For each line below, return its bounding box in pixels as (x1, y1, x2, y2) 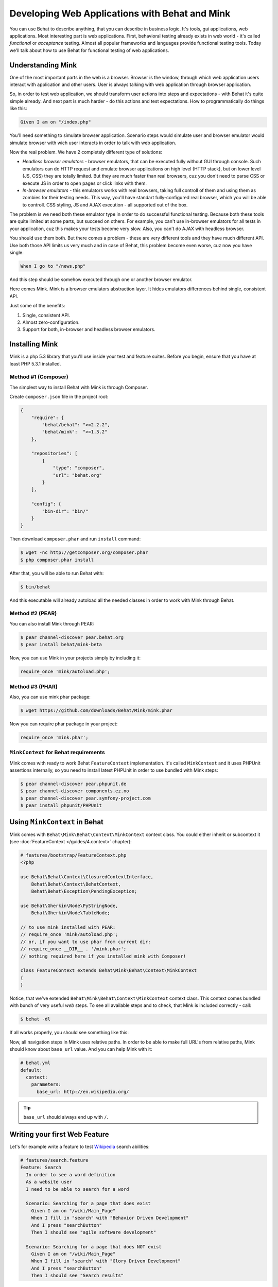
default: (20, 1067, 43, 1073)
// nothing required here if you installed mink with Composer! (20, 953, 186, 959)
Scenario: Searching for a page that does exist (26, 1201, 151, 1207)
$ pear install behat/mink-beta (20, 641, 102, 648)
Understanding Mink (9, 61, 77, 69)
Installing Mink (9, 340, 58, 349)
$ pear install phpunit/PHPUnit (20, 803, 102, 808)
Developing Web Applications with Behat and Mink (9, 8, 231, 19)
